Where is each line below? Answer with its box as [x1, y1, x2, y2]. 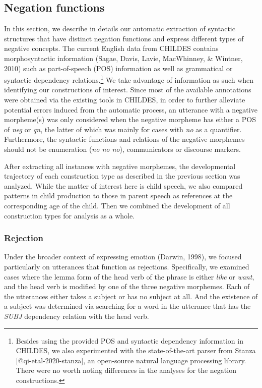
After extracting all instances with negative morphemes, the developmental [4, 160, 236, 171]
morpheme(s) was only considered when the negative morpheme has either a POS [4, 114, 256, 125]
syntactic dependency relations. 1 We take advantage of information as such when [4, 73, 254, 85]
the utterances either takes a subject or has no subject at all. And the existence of [4, 291, 258, 301]
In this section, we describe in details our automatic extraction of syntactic [4, 23, 235, 34]
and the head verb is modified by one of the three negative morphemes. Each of [4, 281, 250, 292]
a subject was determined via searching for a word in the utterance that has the [4, 301, 251, 311]
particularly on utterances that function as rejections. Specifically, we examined [4, 261, 249, 271]
